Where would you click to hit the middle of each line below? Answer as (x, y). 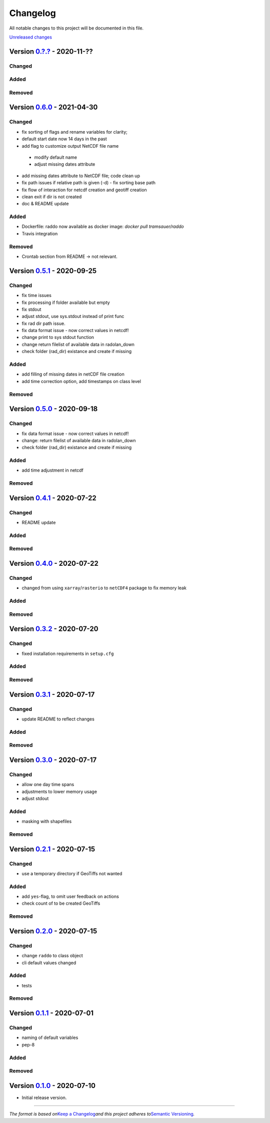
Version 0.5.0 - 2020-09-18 (53, 409)
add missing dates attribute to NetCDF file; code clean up (81, 176)
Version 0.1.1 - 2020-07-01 (51, 1013)
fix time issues (37, 295)
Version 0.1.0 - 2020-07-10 (52, 1086)
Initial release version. (44, 1097)
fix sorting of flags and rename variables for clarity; (74, 132)
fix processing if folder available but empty (66, 302)
